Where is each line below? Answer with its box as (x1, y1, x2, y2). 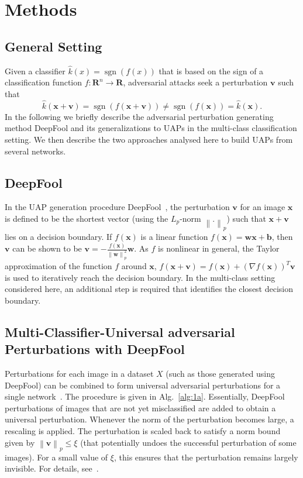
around (121, 260, 147, 271)
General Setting (5, 37, 102, 55)
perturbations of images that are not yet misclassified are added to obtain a (5, 401, 276, 414)
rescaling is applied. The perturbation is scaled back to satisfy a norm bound (5, 424, 281, 436)
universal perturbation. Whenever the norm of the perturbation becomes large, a (5, 413, 294, 425)
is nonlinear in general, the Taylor (158, 242, 280, 255)
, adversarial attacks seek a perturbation (123, 76, 268, 88)
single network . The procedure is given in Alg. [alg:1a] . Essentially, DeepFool (5, 390, 285, 403)
